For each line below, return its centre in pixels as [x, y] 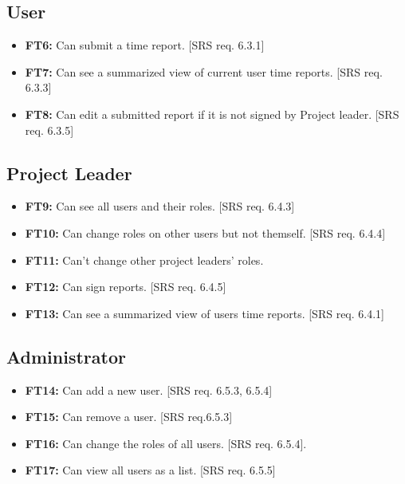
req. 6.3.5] [49, 130]
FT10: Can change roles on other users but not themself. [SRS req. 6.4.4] [205, 232]
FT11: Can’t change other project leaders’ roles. [144, 260]
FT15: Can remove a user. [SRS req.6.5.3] [129, 417]
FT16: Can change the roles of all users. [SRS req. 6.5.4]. [166, 443]
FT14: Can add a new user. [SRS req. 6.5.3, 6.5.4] [149, 390]
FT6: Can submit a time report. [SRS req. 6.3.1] [145, 45]
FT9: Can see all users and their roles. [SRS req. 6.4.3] [160, 206]
